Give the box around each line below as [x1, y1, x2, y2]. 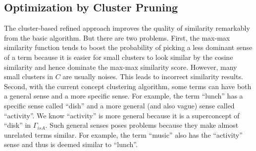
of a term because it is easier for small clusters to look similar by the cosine [4, 51, 233, 62]
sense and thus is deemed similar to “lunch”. [4, 139, 138, 150]
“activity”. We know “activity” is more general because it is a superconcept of [4, 110, 240, 120]
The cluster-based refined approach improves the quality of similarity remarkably [4, 23, 250, 33]
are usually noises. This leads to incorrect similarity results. [62, 71, 243, 82]
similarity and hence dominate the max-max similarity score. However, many [4, 61, 237, 72]
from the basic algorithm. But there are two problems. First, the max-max [4, 32, 230, 43]
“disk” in [4, 120, 31, 130]
